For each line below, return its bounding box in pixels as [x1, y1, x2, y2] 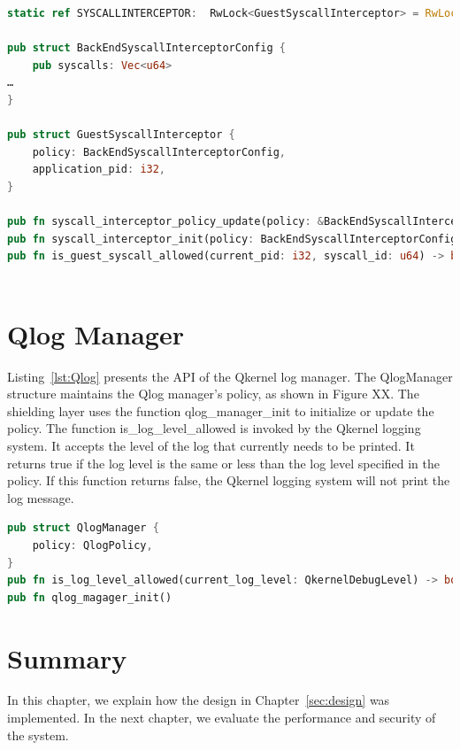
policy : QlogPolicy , [32, 538, 153, 552]
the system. [7, 725, 69, 744]
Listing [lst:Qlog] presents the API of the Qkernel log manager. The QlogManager [7, 367, 453, 385]
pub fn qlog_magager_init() [7, 591, 172, 604]
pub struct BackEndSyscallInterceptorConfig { [7, 42, 287, 55]
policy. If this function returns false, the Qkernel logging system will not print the [7, 471, 450, 490]
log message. [7, 488, 74, 506]
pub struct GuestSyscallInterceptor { [7, 128, 235, 142]
